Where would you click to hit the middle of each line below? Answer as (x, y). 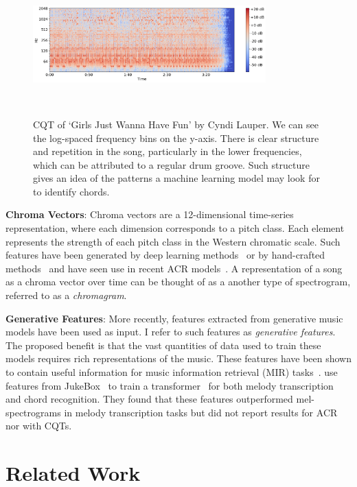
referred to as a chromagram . (66, 295)
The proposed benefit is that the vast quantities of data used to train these (163, 345)
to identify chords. (71, 191)
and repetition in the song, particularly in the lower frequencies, (168, 151)
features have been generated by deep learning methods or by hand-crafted (165, 255)
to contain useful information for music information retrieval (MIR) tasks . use (172, 372)
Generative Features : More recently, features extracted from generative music (174, 318)
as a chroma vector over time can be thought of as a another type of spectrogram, (178, 282)
